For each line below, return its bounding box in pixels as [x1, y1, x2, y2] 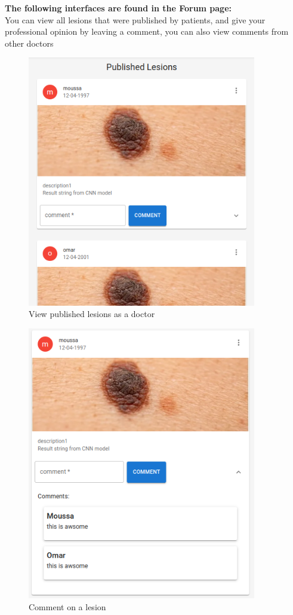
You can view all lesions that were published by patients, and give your [5, 13, 266, 26]
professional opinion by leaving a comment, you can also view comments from [5, 25, 289, 38]
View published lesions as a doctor [29, 307, 155, 320]
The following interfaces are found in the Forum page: [5, 2, 232, 14]
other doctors [5, 36, 54, 49]
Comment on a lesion [29, 600, 106, 613]
